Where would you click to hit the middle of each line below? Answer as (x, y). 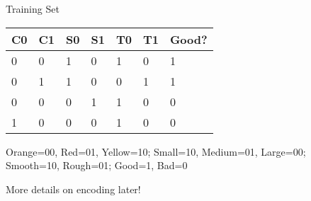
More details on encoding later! (73, 189)
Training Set (33, 8)
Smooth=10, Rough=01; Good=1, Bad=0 (97, 165)
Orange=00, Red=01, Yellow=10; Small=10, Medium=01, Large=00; (156, 151)
